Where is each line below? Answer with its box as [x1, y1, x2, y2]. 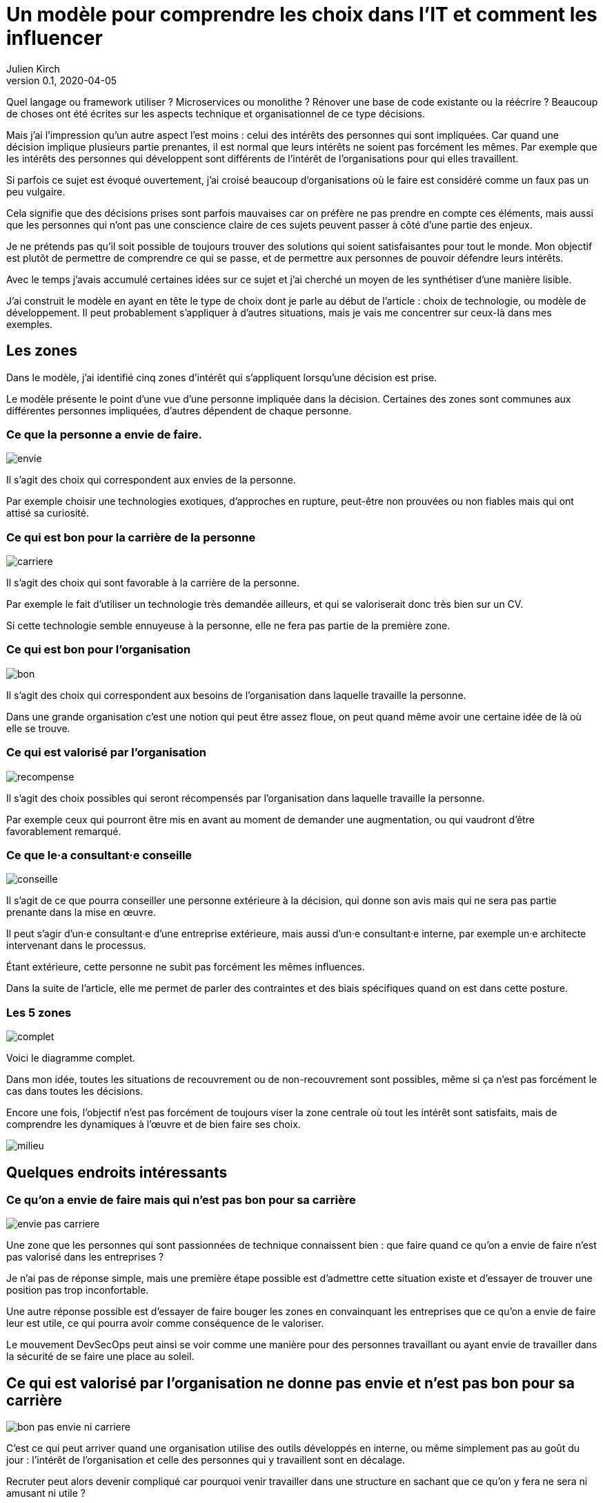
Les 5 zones [6, 1005, 72, 1019]
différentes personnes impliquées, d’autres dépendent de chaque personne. [6, 404, 352, 417]
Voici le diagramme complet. [6, 1052, 136, 1064]
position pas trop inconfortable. [6, 1284, 149, 1296]
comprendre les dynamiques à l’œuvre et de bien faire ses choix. [6, 1118, 301, 1131]
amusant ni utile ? [6, 1487, 86, 1500]
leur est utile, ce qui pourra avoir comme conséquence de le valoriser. [6, 1317, 324, 1330]
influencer [6, 26, 103, 50]
